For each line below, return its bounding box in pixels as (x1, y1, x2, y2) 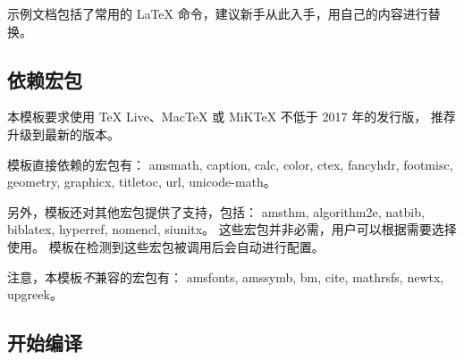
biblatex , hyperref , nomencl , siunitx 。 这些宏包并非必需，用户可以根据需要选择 (7, 220, 457, 239)
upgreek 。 (7, 285, 63, 304)
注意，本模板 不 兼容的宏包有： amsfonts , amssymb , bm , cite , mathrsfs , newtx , (7, 267, 444, 286)
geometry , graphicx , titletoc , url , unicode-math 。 (7, 172, 276, 191)
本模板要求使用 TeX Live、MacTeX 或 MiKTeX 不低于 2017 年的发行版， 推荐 (7, 107, 456, 126)
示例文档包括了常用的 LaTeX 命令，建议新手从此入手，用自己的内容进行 (7, 4, 428, 22)
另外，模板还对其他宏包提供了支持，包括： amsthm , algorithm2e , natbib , (7, 202, 425, 221)
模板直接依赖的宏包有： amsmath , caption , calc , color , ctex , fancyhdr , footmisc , (7, 155, 453, 173)
